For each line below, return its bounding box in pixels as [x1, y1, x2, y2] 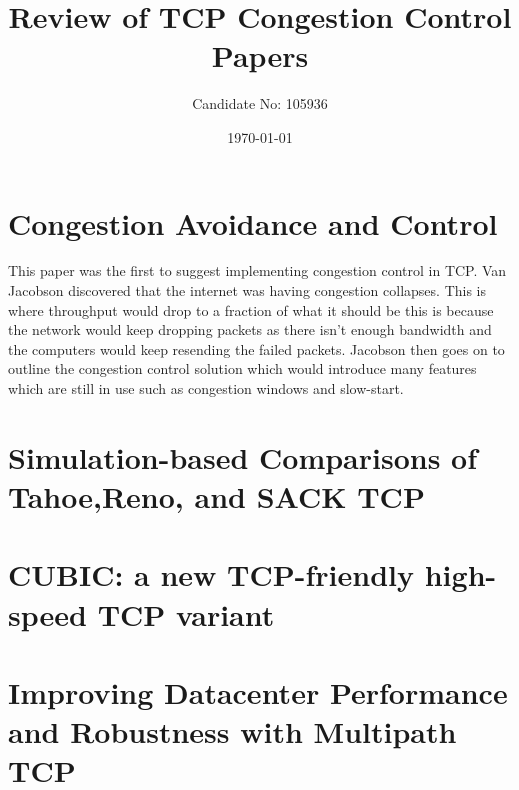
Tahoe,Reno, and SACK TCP [8, 475, 425, 516]
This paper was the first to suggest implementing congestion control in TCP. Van [8, 260, 507, 281]
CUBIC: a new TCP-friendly [8, 554, 415, 595]
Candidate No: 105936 [192, 93, 328, 114]
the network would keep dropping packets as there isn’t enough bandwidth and [8, 319, 492, 340]
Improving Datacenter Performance [8, 671, 508, 712]
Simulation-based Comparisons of [8, 436, 478, 477]
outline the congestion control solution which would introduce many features [8, 358, 477, 379]
